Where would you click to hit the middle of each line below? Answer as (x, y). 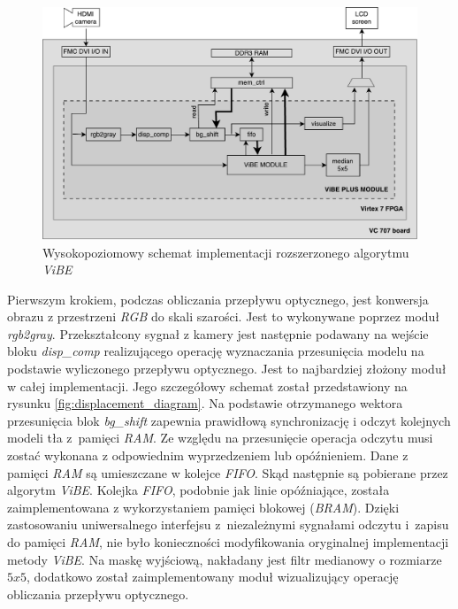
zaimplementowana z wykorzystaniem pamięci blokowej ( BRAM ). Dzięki (203, 507)
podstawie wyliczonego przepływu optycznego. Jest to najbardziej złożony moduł (227, 369)
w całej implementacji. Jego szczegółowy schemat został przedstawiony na (207, 385)
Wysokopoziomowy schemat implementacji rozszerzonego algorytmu (226, 252)
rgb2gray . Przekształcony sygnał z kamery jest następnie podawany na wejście (218, 333)
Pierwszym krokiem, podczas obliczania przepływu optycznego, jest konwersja (218, 299)
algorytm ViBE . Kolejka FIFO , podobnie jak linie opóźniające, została (198, 490)
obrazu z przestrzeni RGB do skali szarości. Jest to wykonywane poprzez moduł (224, 316)
